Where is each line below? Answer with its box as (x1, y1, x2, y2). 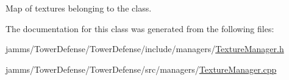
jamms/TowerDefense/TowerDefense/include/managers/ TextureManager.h (5, 42, 284, 55)
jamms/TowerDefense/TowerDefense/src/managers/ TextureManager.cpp (5, 62, 277, 75)
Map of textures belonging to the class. (5, 2, 152, 14)
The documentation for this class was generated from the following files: (5, 22, 274, 35)
